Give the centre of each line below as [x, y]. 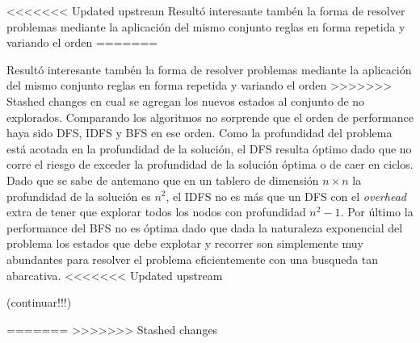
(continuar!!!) [39, 302]
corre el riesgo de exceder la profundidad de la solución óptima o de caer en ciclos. [210, 164]
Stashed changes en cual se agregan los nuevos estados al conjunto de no [186, 100]
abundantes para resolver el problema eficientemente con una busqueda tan [193, 259]
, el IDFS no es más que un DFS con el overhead [286, 196]
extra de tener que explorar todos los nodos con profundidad [156, 212]
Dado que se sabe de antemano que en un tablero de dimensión [163, 180]
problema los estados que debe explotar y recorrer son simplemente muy [185, 243]
